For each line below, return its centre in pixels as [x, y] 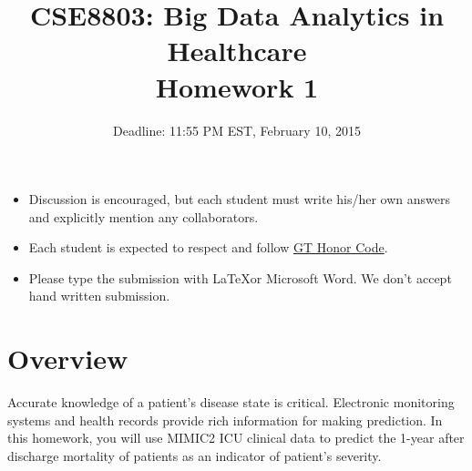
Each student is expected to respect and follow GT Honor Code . [208, 247]
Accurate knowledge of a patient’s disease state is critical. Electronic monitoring [231, 402]
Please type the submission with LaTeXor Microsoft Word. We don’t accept [240, 277]
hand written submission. [99, 296]
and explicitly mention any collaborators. [144, 216]
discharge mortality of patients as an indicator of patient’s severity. [195, 455]
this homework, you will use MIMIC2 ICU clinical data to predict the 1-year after [236, 438]
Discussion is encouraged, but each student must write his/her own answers [240, 199]
